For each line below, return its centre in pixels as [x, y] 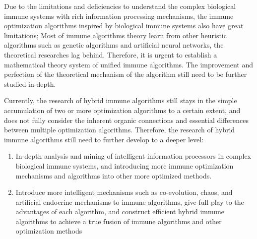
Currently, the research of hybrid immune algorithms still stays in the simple [121, 100]
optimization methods [49, 231]
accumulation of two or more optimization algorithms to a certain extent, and [122, 110]
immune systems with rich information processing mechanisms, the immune [119, 16]
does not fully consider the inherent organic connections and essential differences [126, 120]
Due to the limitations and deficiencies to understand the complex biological [120, 6]
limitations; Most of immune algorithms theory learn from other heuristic [115, 35]
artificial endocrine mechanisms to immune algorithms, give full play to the [130, 202]
